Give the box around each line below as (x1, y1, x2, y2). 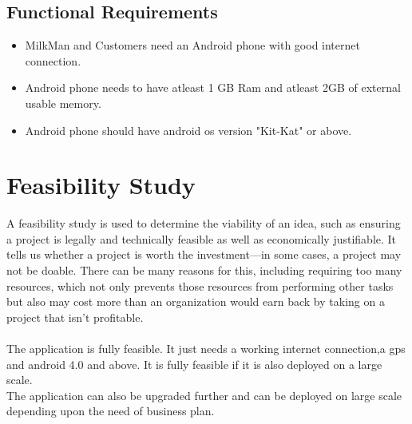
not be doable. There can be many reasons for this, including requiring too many (6, 262, 402, 279)
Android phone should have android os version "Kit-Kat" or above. (25, 121, 352, 138)
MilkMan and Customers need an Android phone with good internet (25, 37, 360, 53)
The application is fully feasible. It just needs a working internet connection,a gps (6, 340, 406, 357)
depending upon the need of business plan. (6, 402, 215, 419)
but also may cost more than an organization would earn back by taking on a (6, 293, 385, 310)
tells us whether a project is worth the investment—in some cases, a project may (6, 246, 402, 263)
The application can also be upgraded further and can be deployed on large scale (6, 386, 402, 403)
